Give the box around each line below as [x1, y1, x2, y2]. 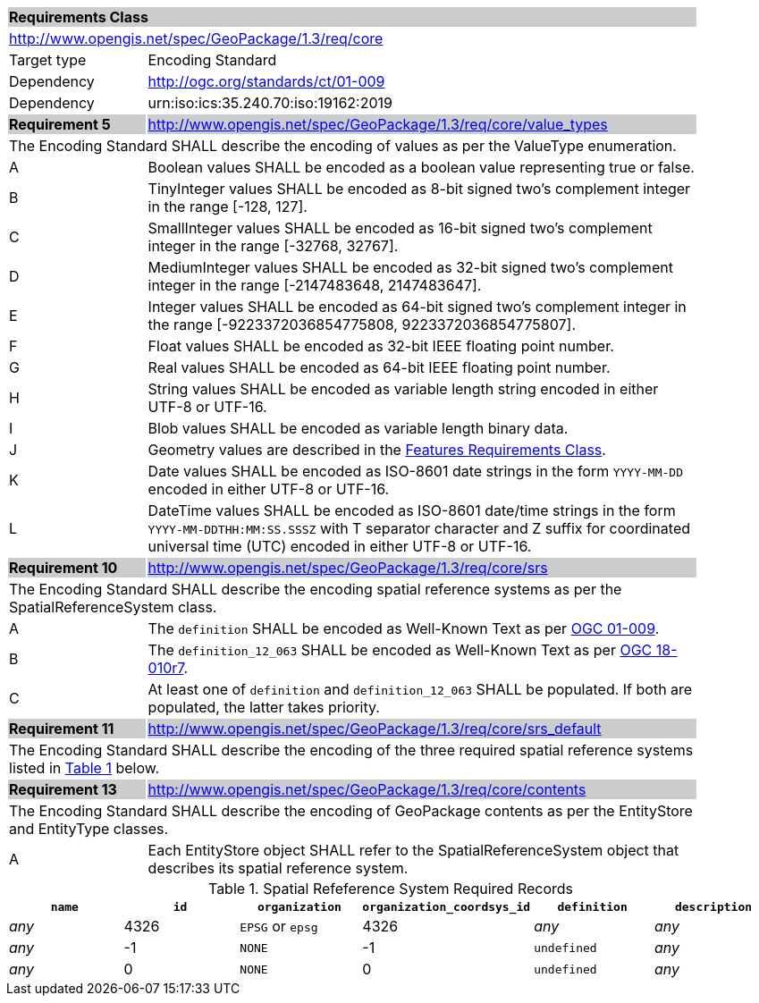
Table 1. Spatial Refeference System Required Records [207, 880, 574, 898]
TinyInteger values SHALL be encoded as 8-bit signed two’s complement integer [148, 180, 691, 198]
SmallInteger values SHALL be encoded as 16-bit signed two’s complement [148, 219, 653, 237]
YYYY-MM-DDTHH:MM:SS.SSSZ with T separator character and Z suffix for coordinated [148, 519, 691, 537]
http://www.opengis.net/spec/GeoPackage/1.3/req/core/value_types [148, 115, 608, 133]
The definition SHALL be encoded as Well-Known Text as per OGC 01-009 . [148, 619, 660, 637]
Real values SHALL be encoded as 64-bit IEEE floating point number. [148, 358, 611, 376]
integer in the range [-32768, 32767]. [148, 237, 399, 255]
